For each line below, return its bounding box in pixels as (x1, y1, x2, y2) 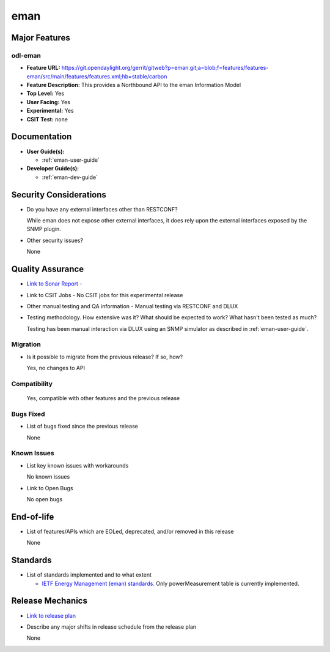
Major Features (11, 32, 70, 43)
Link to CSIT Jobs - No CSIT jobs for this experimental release (26, 291, 183, 298)
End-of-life (11, 512, 54, 522)
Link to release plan (26, 612, 76, 619)
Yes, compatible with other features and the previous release (26, 395, 180, 402)
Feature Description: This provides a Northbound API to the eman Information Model (26, 81, 241, 89)
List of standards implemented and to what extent (26, 571, 152, 578)
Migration (11, 340, 41, 349)
